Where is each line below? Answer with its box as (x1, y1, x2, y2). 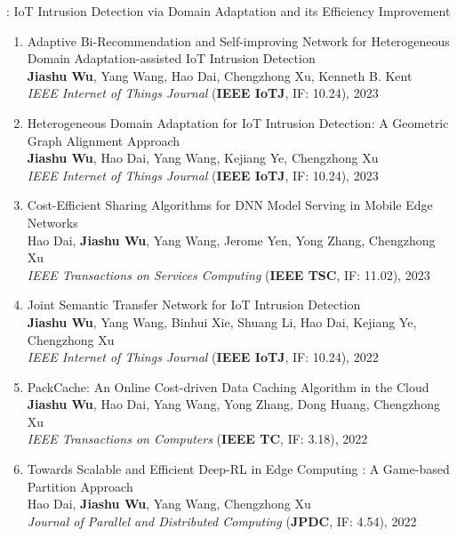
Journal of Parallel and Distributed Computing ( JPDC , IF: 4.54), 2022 (27, 511, 417, 530)
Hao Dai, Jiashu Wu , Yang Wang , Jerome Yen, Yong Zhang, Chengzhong (27, 230, 436, 249)
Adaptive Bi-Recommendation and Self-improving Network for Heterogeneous (27, 31, 450, 50)
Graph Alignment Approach (27, 131, 180, 149)
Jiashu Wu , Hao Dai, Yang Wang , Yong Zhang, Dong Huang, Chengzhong (27, 395, 440, 413)
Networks (27, 212, 78, 231)
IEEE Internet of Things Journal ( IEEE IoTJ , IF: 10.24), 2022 (27, 348, 379, 366)
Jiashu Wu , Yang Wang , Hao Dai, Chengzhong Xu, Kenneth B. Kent (27, 66, 413, 84)
